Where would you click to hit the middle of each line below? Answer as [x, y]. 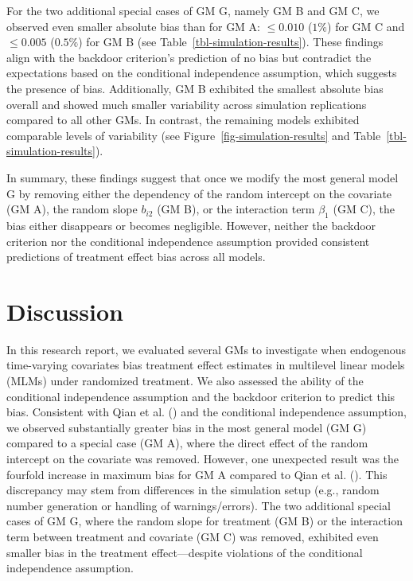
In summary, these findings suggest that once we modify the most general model [203, 177]
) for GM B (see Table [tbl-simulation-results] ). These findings [231, 42]
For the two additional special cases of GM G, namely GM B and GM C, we [193, 10]
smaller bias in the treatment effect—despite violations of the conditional [185, 552]
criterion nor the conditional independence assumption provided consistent [188, 241]
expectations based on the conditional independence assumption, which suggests [202, 73]
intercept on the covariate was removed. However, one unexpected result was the [203, 458]
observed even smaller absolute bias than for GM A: [134, 26]
